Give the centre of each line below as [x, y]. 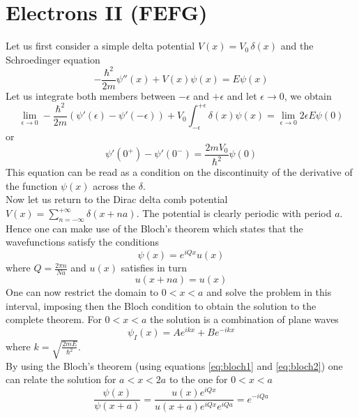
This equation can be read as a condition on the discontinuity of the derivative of [179, 172]
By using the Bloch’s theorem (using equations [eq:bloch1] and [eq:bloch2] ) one [174, 365]
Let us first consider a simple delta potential [100, 46]
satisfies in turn [154, 268]
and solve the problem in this [269, 291]
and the [297, 46]
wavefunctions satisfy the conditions [83, 242]
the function [32, 185]
